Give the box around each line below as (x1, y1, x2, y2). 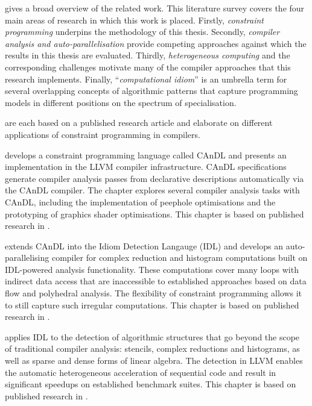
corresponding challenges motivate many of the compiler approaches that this (5, 60, 291, 73)
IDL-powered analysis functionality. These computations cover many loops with (5, 263, 299, 275)
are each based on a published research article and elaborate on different (5, 116, 273, 129)
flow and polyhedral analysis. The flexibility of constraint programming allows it (5, 287, 302, 299)
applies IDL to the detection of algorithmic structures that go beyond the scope (5, 330, 300, 343)
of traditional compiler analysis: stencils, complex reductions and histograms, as (5, 342, 300, 355)
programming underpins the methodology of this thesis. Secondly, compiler (5, 25, 280, 38)
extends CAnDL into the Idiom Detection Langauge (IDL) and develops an (5, 239, 283, 252)
